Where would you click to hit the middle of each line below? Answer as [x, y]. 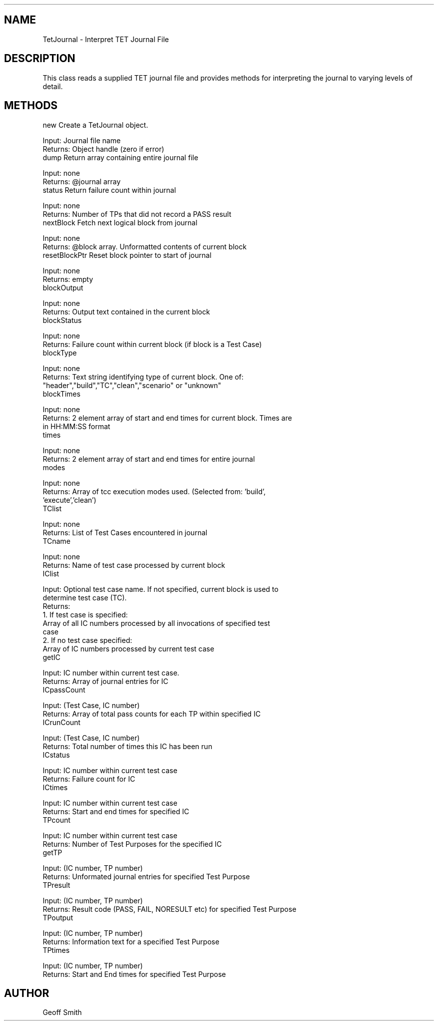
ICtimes [55, 787]
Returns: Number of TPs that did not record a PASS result [137, 214]
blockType [60, 353]
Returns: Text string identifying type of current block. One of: [143, 377]
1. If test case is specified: [85, 614]
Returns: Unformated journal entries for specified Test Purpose [146, 876]
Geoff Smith [62, 1012]
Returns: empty [68, 279]
